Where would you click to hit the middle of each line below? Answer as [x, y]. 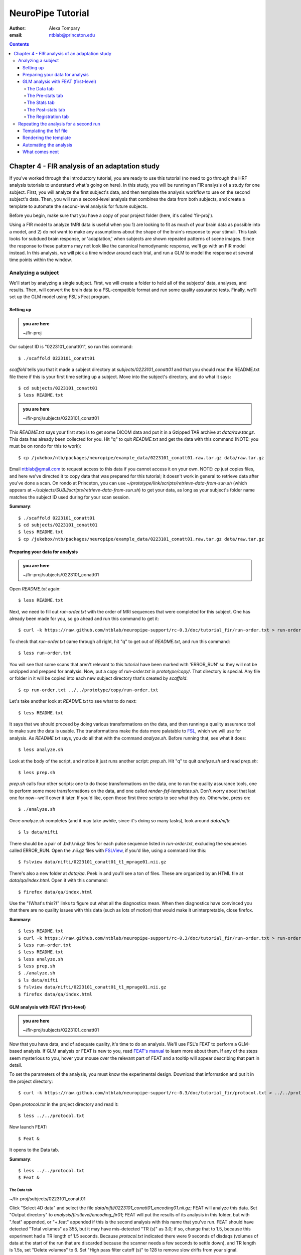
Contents [19, 44]
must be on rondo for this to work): [45, 446]
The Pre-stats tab [45, 96]
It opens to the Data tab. [34, 1150]
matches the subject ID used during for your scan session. [70, 497]
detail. [16, 1065]
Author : [18, 28]
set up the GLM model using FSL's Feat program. [60, 297]
